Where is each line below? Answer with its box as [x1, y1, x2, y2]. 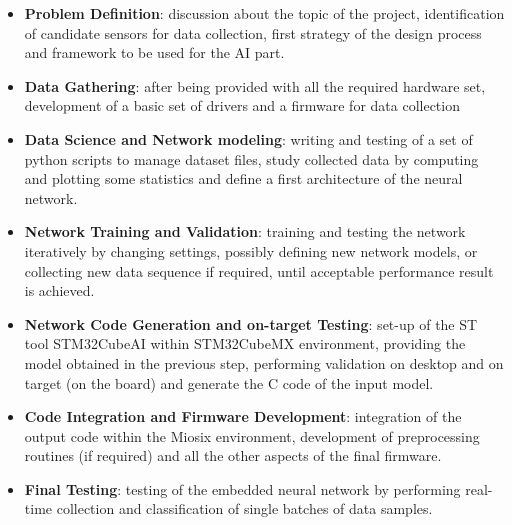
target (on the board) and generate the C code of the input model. [24, 372, 434, 393]
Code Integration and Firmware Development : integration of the [24, 406, 462, 427]
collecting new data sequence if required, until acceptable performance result [24, 260, 494, 281]
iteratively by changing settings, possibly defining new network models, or [24, 240, 478, 261]
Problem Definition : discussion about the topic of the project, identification [24, 3, 505, 23]
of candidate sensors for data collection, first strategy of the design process [24, 22, 482, 43]
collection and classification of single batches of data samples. [56, 498, 433, 519]
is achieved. [24, 280, 95, 301]
